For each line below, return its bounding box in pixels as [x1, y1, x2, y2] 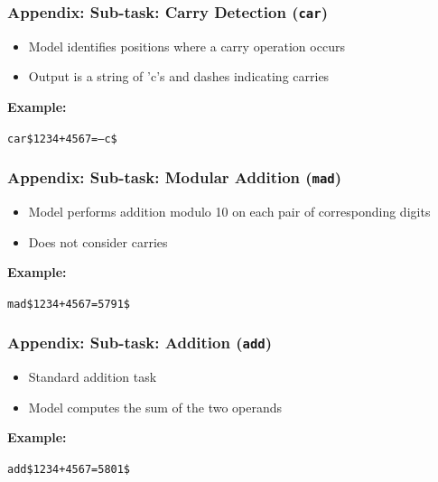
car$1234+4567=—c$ [7, 132, 117, 145]
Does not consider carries [28, 232, 168, 251]
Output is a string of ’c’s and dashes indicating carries [28, 67, 330, 86]
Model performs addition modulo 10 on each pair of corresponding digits [28, 202, 431, 220]
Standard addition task [28, 367, 157, 386]
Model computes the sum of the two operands [28, 397, 283, 416]
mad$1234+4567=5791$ [7, 297, 131, 311]
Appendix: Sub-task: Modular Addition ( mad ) [7, 166, 342, 189]
